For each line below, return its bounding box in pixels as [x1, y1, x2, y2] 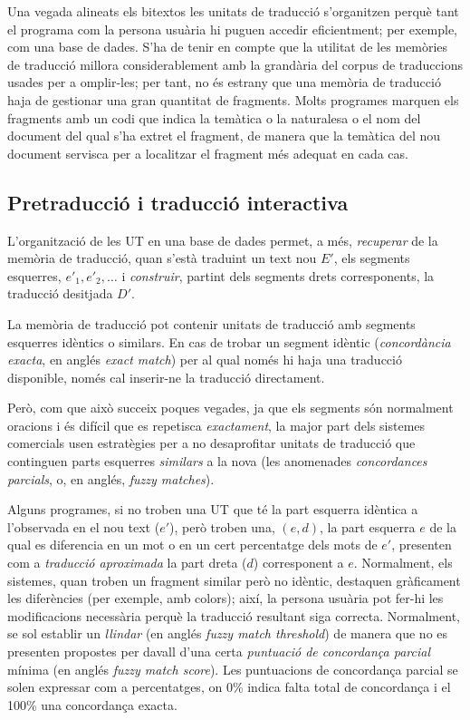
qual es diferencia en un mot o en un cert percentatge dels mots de [7, 535, 378, 554]
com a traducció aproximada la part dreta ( [7, 553, 247, 572]
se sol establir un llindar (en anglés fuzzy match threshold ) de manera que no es [7, 624, 448, 643]
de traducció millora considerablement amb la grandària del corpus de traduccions [7, 54, 463, 73]
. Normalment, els [353, 553, 453, 572]
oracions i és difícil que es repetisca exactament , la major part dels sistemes [7, 415, 426, 434]
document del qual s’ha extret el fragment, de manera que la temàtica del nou [7, 126, 441, 145]
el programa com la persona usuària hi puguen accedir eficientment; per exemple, [7, 19, 457, 38]
